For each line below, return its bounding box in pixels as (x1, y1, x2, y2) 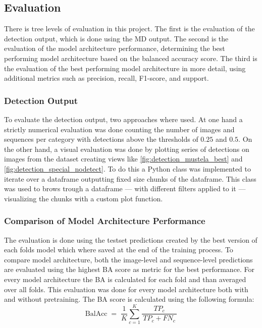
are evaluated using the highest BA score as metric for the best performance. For (4, 264, 255, 275)
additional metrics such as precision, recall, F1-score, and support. (4, 73, 209, 83)
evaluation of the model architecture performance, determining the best (4, 43, 225, 53)
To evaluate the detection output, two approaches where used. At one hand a (4, 114, 243, 124)
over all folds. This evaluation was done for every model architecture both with (4, 284, 248, 294)
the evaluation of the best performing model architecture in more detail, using (4, 63, 246, 73)
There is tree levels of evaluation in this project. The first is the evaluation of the (4, 23, 255, 34)
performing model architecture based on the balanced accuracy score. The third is (4, 52, 257, 63)
